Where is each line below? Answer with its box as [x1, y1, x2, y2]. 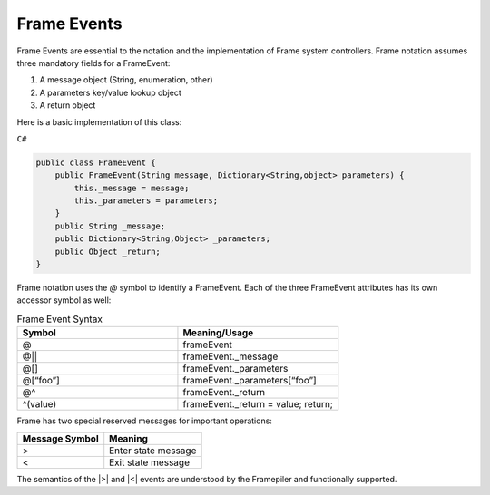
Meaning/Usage [182, 326, 254, 339]
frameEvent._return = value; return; [182, 398, 333, 411]
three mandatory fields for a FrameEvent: [16, 57, 171, 68]
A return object [39, 100, 96, 111]
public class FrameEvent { [35, 157, 156, 168]
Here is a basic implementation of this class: [16, 116, 182, 127]
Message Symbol [22, 432, 99, 444]
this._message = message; [73, 182, 190, 193]
